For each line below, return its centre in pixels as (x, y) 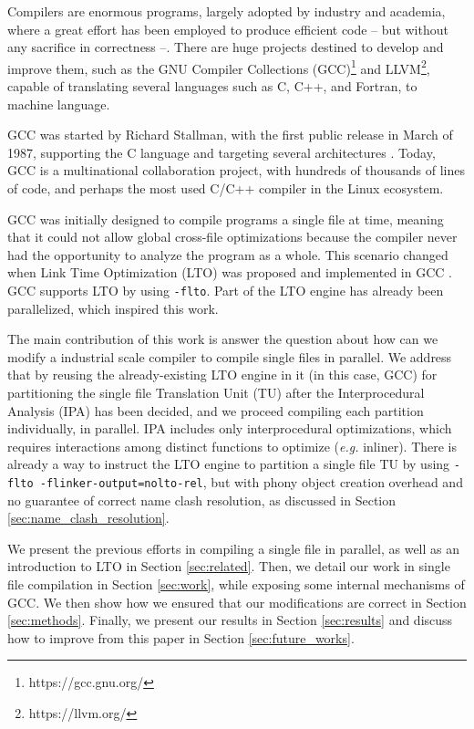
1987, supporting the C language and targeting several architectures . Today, (222, 152)
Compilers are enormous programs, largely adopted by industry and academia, (227, 11)
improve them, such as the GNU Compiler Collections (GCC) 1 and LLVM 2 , (219, 67)
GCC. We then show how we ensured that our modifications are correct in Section (237, 602)
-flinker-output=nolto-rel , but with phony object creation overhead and (251, 482)
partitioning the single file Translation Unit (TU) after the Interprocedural (216, 392)
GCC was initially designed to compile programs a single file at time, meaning (226, 219)
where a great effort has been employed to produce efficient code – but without (228, 29)
